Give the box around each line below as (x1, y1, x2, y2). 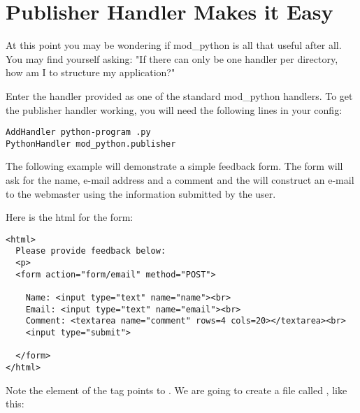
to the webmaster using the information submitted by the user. (6, 186, 276, 201)
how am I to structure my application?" (6, 65, 175, 80)
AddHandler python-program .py (6, 127, 151, 138)
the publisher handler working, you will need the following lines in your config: (6, 102, 343, 117)
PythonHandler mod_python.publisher (6, 138, 176, 149)
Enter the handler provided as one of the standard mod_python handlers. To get (6, 88, 353, 103)
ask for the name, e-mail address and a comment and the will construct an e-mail (6, 173, 354, 187)
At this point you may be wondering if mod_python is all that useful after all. (6, 38, 342, 52)
